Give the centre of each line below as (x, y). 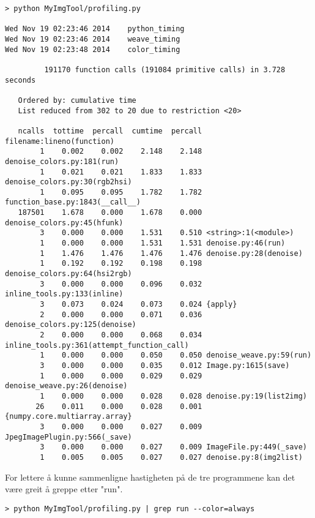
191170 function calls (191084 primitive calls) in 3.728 (165, 69)
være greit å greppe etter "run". (64, 489)
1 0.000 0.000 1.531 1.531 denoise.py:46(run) (163, 243)
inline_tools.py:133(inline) (64, 294)
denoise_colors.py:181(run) (62, 161)
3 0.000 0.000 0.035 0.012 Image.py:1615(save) (165, 365)
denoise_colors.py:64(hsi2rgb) (69, 274)
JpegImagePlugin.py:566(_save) (69, 437)
